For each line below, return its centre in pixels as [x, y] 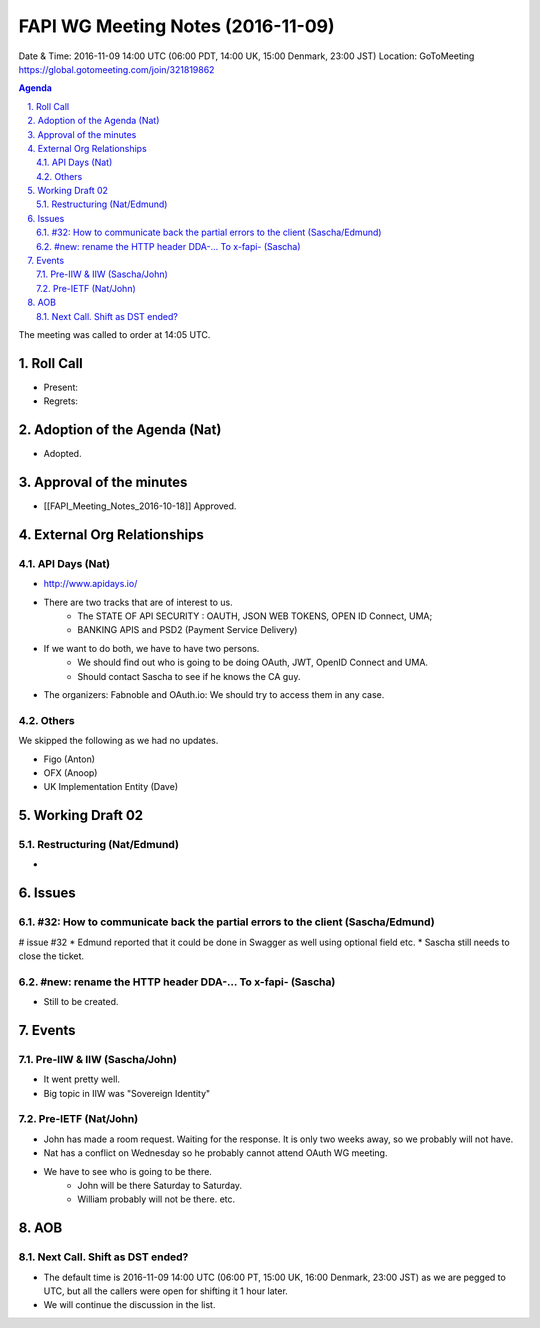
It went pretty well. [81, 1079]
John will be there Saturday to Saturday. [160, 1185]
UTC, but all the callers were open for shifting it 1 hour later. [166, 1291]
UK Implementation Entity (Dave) [111, 787]
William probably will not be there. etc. [156, 1199]
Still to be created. [81, 1002]
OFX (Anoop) [70, 772]
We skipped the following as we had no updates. [118, 741]
